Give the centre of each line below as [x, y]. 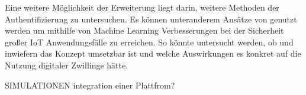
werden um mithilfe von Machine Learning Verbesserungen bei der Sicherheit [144, 30]
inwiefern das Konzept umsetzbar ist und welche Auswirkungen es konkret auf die [153, 53]
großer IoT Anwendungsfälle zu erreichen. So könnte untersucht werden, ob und [149, 42]
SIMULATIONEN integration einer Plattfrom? [90, 85]
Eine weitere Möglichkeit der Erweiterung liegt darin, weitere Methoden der [142, 7]
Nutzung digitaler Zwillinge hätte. [67, 65]
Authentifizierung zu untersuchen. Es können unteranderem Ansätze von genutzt [151, 19]
